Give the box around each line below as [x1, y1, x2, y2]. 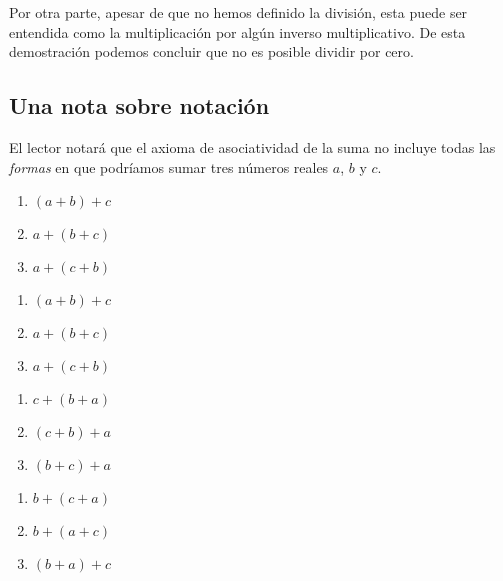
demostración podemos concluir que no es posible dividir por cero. [9, 41, 414, 62]
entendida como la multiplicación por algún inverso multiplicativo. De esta [9, 21, 466, 42]
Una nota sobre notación [9, 90, 270, 121]
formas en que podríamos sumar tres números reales [9, 156, 329, 177]
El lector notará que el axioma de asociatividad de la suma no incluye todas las [9, 136, 496, 157]
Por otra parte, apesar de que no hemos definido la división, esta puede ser [9, 2, 468, 22]
